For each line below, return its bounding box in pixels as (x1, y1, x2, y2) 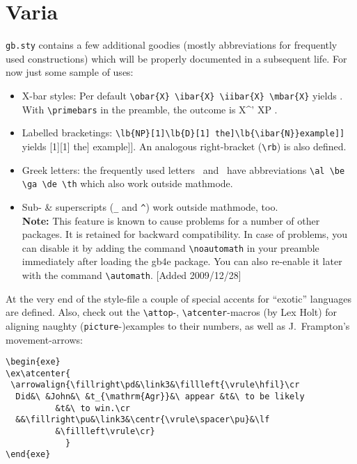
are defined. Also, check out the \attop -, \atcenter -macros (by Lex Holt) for (6, 305, 338, 319)
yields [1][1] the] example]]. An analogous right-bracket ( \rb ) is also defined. (22, 138, 347, 153)
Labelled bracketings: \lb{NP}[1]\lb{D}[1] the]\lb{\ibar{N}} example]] (22, 125, 345, 140)
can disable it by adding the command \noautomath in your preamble (22, 240, 319, 255)
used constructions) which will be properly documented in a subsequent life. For (6, 51, 347, 65)
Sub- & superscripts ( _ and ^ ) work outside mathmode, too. (22, 199, 278, 214)
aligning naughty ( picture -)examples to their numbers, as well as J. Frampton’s (6, 318, 350, 333)
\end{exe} (6, 449, 51, 460)
